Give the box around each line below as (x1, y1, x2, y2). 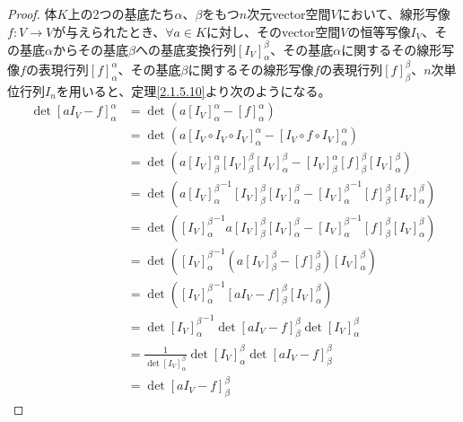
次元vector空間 (247, 4, 331, 22)
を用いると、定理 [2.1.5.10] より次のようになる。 (56, 81, 331, 100)
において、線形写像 (337, 4, 450, 22)
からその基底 (52, 40, 128, 58)
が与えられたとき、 (53, 22, 166, 40)
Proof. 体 (7, 4, 57, 22)
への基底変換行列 (135, 40, 236, 58)
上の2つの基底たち (67, 4, 175, 22)
